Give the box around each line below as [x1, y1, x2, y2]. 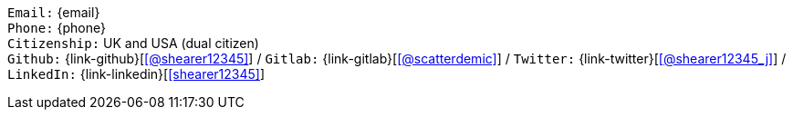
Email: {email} [7, 5, 100, 20]
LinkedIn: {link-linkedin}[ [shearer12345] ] [7, 66, 266, 82]
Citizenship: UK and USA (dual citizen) [7, 35, 259, 51]
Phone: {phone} [7, 20, 106, 35]
